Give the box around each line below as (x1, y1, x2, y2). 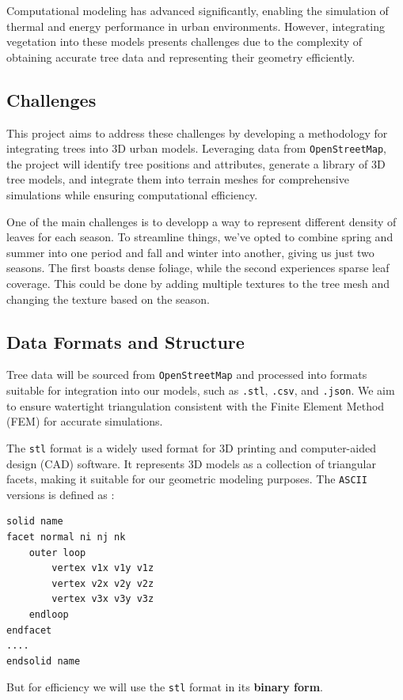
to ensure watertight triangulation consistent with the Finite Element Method (6, 397, 385, 414)
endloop (29, 608, 69, 620)
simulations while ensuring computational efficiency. (6, 187, 258, 203)
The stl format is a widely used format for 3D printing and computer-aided (6, 439, 376, 456)
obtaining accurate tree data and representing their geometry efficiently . (6, 48, 355, 65)
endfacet (6, 624, 52, 636)
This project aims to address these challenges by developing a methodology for (6, 124, 388, 141)
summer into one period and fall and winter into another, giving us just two (6, 244, 374, 260)
